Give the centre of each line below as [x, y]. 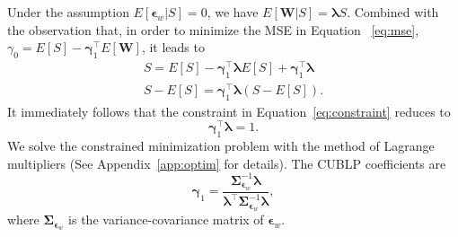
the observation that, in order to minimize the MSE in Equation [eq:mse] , [213, 29]
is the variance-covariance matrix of [166, 219]
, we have [233, 12]
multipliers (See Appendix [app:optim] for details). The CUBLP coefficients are [227, 163]
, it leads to [173, 47]
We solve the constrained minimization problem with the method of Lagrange [221, 146]
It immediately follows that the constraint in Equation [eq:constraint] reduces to [229, 111]
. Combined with [393, 12]
